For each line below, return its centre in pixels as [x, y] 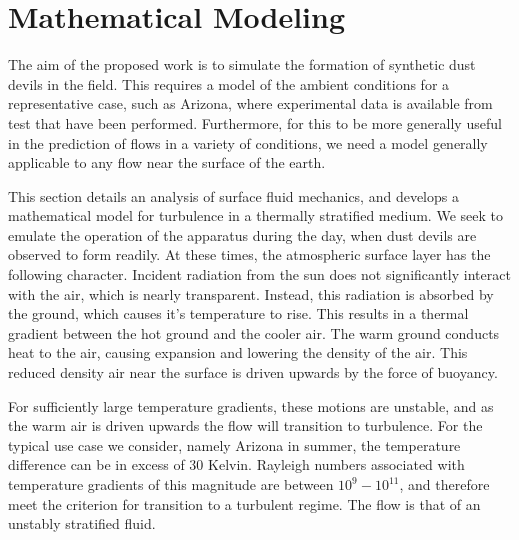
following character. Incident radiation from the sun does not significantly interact [259, 274]
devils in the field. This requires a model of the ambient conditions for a [229, 83]
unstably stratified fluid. [82, 523]
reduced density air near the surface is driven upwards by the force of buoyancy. [253, 372]
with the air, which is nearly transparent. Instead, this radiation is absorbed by [251, 293]
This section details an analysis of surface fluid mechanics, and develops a [233, 195]
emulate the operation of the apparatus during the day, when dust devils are [242, 234]
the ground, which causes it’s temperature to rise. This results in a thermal [238, 313]
